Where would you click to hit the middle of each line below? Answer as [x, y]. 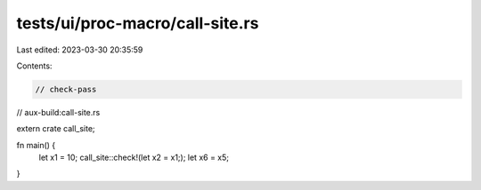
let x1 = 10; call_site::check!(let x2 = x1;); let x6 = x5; [134, 158]
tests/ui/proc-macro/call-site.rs [138, 23]
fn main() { [36, 145]
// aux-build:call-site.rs [58, 112]
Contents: [34, 66]
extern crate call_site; [56, 129]
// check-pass [66, 89]
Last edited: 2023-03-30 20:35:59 [80, 50]
